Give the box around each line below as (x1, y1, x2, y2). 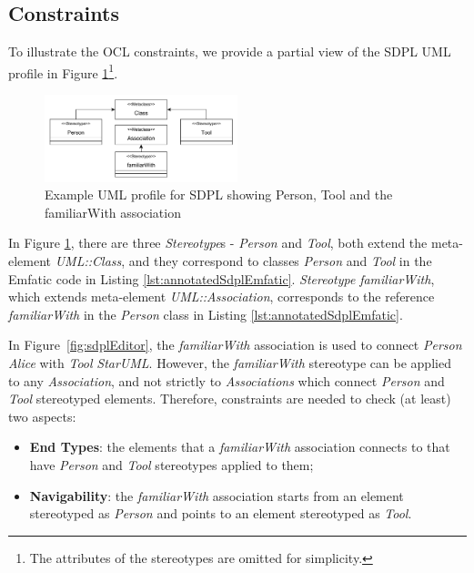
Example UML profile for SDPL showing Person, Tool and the (45, 185, 393, 204)
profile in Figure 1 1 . (8, 60, 118, 82)
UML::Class (55, 251, 122, 271)
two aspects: (8, 406, 76, 425)
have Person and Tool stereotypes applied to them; (29, 455, 314, 474)
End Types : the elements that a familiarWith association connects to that (29, 437, 450, 456)
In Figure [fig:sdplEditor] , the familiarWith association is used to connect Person (8, 335, 462, 354)
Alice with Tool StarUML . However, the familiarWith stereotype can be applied (8, 353, 451, 373)
